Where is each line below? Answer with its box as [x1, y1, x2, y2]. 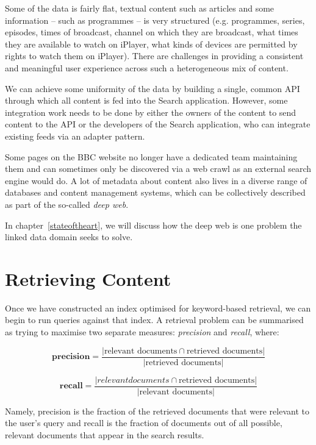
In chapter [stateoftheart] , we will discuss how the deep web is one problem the [5, 218, 302, 231]
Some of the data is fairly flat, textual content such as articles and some [5, 2, 275, 14]
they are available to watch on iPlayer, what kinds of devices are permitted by [5, 37, 298, 50]
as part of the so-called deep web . [5, 198, 129, 210]
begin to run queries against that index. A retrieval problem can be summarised [5, 313, 304, 326]
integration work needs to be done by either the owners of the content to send [5, 105, 296, 118]
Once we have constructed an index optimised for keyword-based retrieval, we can [5, 301, 311, 314]
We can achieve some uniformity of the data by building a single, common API [5, 82, 300, 94]
